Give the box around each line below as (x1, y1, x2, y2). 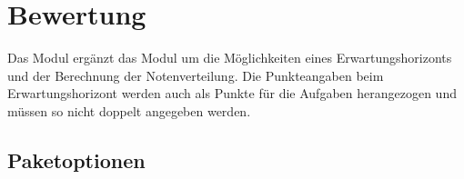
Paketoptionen (7, 145, 146, 174)
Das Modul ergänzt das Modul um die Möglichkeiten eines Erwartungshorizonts (7, 48, 452, 67)
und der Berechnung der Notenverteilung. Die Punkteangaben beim (7, 65, 384, 85)
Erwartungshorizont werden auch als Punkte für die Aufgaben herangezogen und (7, 84, 457, 103)
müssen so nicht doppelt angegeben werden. (7, 101, 251, 120)
